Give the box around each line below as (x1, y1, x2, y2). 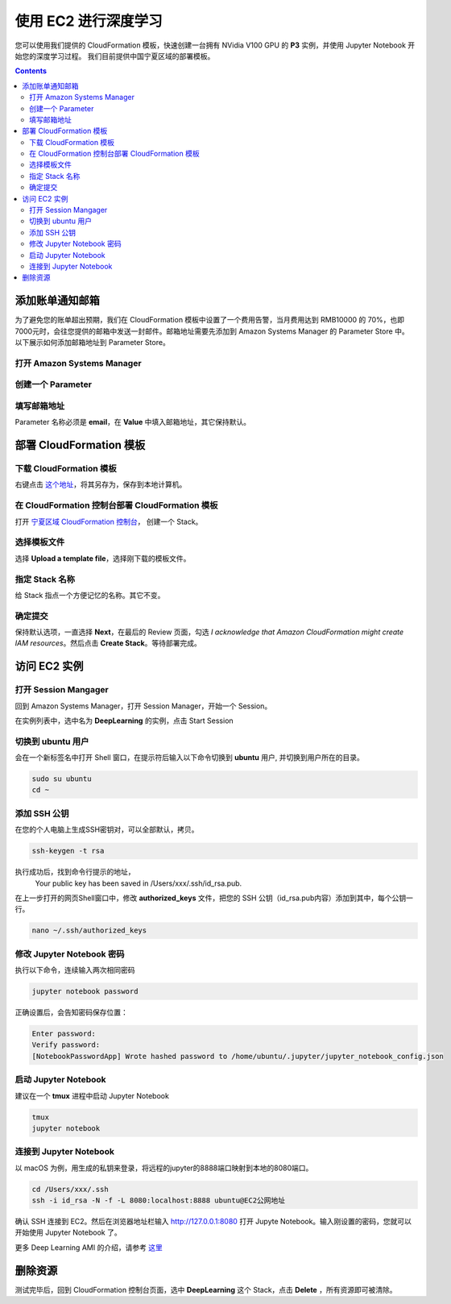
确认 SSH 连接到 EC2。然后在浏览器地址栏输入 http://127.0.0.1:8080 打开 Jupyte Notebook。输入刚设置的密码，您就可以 (14, 1217, 412, 1227)
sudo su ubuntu (31, 775, 92, 783)
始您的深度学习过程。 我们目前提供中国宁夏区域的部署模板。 (14, 51, 215, 60)
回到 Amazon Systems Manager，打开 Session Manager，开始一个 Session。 (14, 701, 272, 711)
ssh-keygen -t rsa (31, 846, 105, 856)
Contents (14, 66, 48, 76)
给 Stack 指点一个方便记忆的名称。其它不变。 (14, 590, 165, 600)
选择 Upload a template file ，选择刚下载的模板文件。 (14, 553, 191, 563)
